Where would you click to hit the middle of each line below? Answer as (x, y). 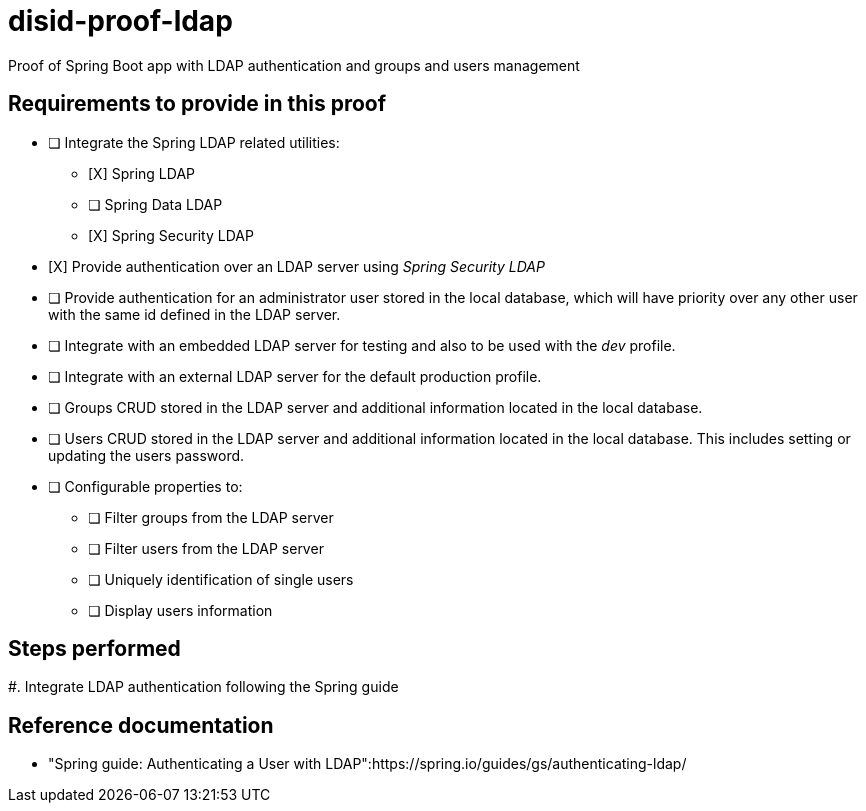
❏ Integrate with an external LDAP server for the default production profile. (295, 376)
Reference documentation (141, 725)
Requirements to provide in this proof (197, 104)
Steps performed (94, 649)
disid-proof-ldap (120, 21)
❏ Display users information (180, 610)
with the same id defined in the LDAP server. (194, 314)
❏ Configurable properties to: (145, 486)
